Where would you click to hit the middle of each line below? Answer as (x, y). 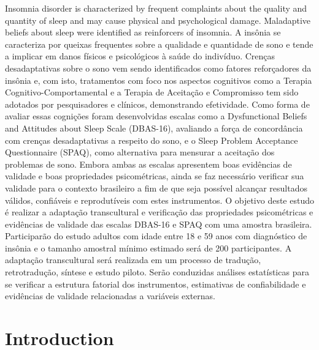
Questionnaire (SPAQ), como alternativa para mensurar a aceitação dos (140, 152)
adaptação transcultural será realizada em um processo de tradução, (133, 260)
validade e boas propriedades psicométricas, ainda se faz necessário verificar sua (155, 176)
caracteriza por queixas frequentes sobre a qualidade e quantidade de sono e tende (159, 44)
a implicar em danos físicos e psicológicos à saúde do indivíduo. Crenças (140, 56)
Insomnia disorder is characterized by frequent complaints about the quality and (156, 8)
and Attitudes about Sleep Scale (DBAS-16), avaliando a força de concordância (154, 128)
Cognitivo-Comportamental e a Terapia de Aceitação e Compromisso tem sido (152, 92)
